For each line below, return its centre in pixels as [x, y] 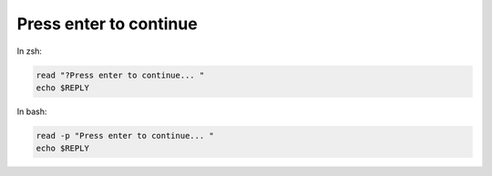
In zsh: [30, 51]
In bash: [32, 111]
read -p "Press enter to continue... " [125, 135]
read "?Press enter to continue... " [120, 75]
